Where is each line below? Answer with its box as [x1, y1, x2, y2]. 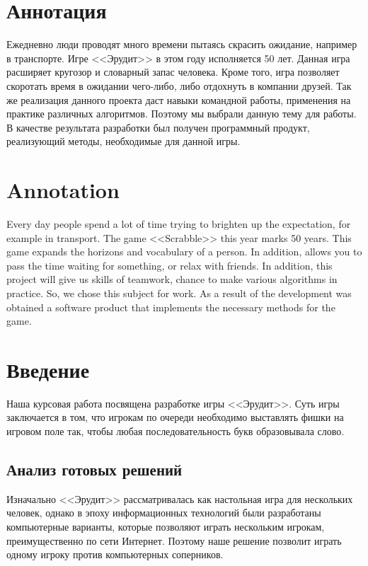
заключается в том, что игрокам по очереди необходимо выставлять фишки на [6, 410, 344, 424]
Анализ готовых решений [6, 458, 183, 480]
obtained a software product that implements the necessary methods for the [6, 299, 335, 314]
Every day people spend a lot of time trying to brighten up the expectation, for [6, 216, 351, 231]
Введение [6, 354, 90, 383]
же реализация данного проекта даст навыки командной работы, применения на [6, 92, 351, 107]
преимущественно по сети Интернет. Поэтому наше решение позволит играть [6, 533, 342, 548]
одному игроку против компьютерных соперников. [6, 547, 224, 562]
